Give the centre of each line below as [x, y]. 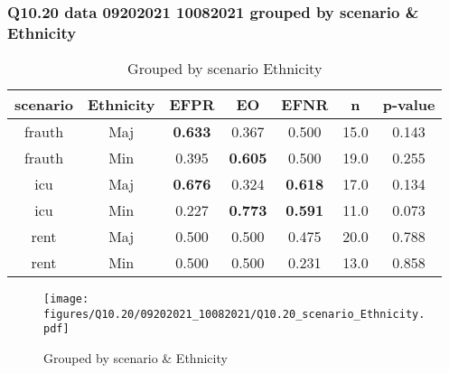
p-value [409, 105]
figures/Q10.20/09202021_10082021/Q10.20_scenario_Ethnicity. [234, 314]
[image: [66, 299]
